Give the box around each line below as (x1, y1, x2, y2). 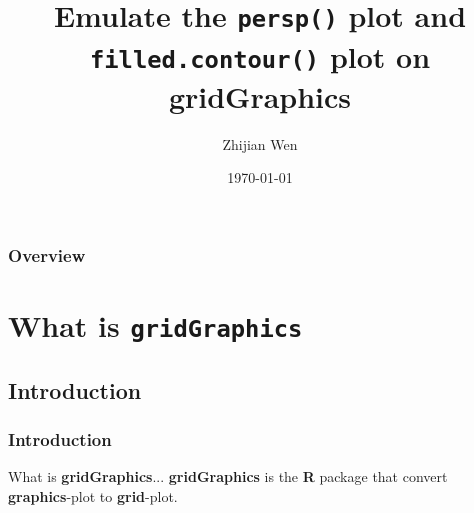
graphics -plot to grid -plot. (8, 485, 178, 506)
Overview (8, 242, 86, 267)
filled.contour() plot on (89, 35, 431, 76)
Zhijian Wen (222, 133, 298, 154)
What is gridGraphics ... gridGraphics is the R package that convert (8, 466, 448, 487)
